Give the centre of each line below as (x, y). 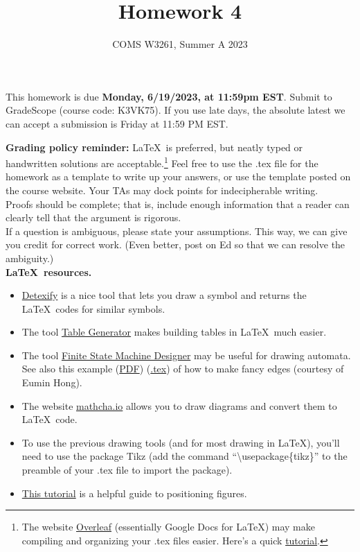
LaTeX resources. (49, 271)
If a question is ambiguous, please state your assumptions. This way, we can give (177, 231)
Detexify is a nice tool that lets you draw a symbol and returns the (164, 295)
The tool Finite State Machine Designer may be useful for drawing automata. (186, 355)
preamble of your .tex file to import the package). (127, 470)
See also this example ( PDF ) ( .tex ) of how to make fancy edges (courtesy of (183, 369)
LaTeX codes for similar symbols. (93, 308)
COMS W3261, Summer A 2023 (180, 44)
